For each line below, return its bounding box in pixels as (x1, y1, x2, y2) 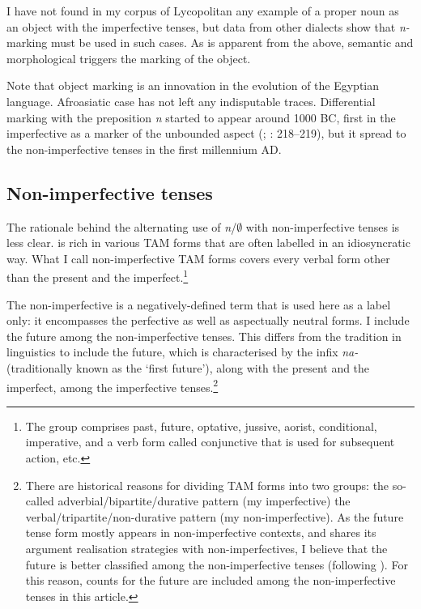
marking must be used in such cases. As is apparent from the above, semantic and (6, 34, 414, 51)
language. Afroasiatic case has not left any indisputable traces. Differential (6, 92, 376, 109)
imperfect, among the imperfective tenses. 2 (6, 376, 219, 395)
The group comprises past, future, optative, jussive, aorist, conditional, (25, 417, 377, 434)
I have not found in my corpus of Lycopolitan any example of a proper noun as (6, 2, 399, 19)
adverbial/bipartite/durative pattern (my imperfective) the (57, 492, 351, 509)
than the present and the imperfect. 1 (6, 266, 189, 285)
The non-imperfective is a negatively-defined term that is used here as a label (6, 296, 391, 313)
